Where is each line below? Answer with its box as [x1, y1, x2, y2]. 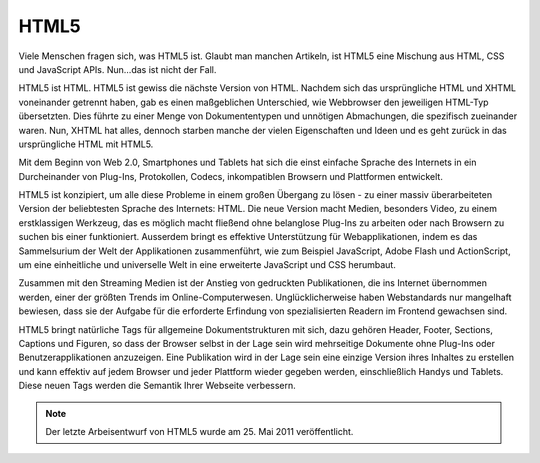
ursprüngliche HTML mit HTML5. [18, 138, 154, 150]
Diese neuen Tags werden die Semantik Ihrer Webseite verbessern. [18, 380, 297, 392]
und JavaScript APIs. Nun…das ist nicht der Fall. [18, 63, 217, 75]
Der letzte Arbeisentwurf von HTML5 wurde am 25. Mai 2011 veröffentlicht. [45, 425, 354, 437]
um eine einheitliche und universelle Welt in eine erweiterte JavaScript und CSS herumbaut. [18, 259, 397, 271]
